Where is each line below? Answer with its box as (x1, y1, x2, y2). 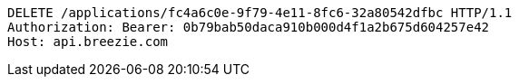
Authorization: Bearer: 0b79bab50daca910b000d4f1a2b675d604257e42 (7, 20, 490, 34)
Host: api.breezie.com (7, 34, 169, 49)
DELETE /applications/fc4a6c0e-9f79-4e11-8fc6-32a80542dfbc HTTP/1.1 (7, 5, 513, 20)
